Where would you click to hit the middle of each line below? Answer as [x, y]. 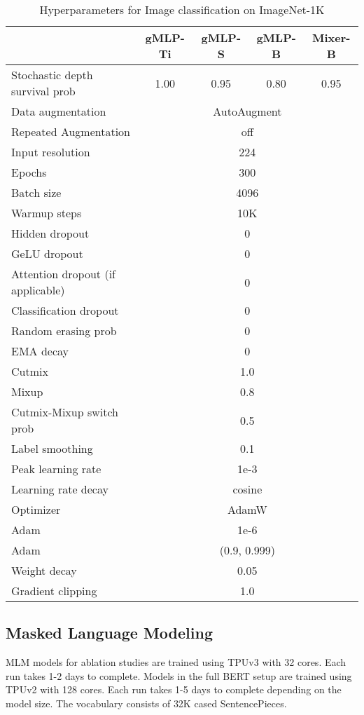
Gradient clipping [54, 591]
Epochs [29, 172]
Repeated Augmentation [71, 131]
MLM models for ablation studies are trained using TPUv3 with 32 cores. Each [176, 662]
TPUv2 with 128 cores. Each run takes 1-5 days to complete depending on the [174, 689]
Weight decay [44, 570]
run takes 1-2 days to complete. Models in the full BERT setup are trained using [179, 675]
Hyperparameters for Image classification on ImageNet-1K [182, 9]
